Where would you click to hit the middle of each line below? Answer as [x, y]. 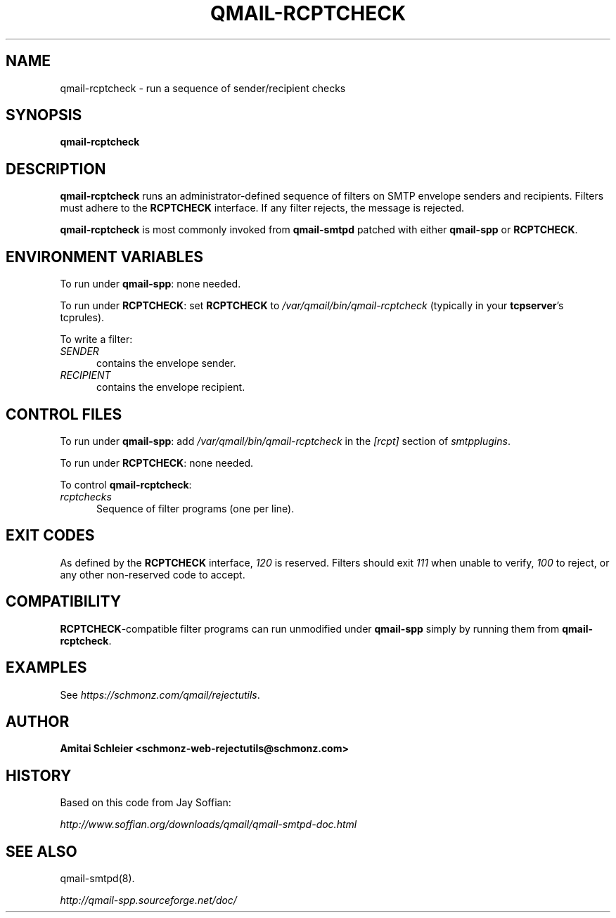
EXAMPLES [46, 668]
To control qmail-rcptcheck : [126, 484]
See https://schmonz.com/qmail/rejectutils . [160, 694]
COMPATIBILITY [63, 602]
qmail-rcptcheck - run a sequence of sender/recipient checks [203, 88]
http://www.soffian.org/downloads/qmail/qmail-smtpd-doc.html [208, 825]
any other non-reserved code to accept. [153, 574]
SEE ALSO [41, 851]
